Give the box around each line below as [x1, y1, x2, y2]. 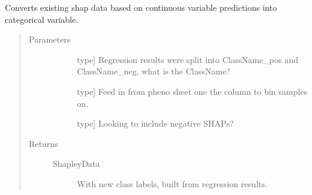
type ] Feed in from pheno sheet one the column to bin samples [76, 85, 308, 97]
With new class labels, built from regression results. [76, 177, 267, 190]
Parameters [28, 33, 70, 46]
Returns [28, 137, 58, 149]
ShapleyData [52, 157, 100, 170]
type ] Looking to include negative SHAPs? [76, 117, 234, 130]
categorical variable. [5, 13, 78, 25]
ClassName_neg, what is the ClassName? [76, 65, 231, 77]
